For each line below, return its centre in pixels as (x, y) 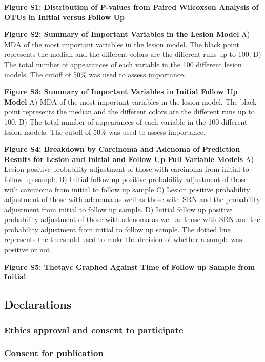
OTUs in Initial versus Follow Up (64, 17)
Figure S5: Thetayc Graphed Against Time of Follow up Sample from (130, 266)
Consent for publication (54, 353)
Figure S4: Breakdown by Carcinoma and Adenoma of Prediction (122, 149)
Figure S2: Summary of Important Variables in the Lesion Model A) (127, 34)
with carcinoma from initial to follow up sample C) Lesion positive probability (127, 189)
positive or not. (28, 249)
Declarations (38, 304)
